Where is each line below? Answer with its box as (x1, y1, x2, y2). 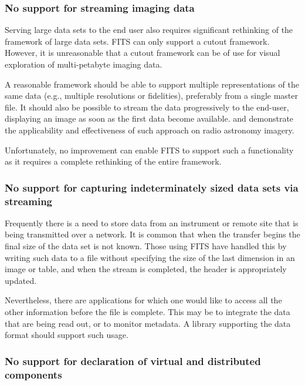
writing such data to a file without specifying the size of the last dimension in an (5, 251, 295, 263)
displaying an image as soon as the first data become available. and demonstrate (5, 112, 294, 125)
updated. (5, 274, 37, 286)
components (5, 367, 62, 381)
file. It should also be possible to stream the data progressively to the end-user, (5, 101, 289, 113)
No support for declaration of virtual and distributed (5, 353, 261, 368)
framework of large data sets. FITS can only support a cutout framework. (5, 35, 270, 47)
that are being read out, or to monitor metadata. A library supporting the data (5, 317, 291, 329)
